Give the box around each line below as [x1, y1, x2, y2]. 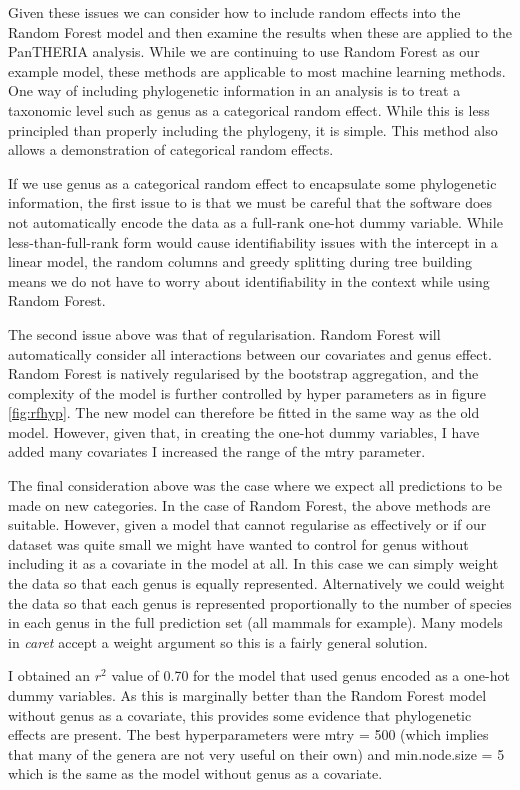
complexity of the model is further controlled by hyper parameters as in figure [8, 382, 487, 403]
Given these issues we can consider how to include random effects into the [8, 2, 461, 22]
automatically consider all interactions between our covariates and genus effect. [8, 343, 492, 364]
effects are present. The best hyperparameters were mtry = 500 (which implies [8, 724, 489, 745]
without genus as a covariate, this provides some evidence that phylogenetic [8, 704, 472, 725]
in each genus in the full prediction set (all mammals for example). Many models [8, 612, 503, 633]
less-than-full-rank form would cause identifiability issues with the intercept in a [8, 231, 498, 252]
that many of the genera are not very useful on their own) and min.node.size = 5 [8, 743, 505, 764]
